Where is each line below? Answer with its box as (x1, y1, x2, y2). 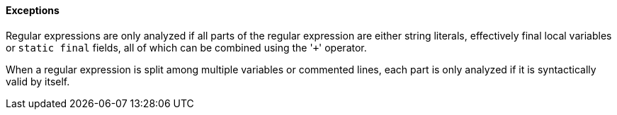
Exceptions (6, 4, 60, 16)
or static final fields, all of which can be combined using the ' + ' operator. (6, 41, 367, 54)
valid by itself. (6, 75, 70, 87)
